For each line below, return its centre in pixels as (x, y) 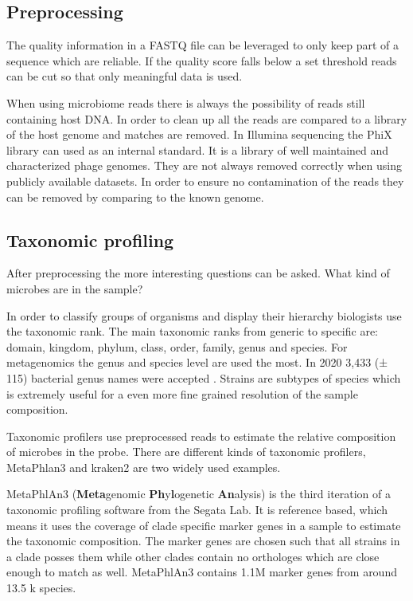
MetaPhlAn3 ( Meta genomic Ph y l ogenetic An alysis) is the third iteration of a (199, 494)
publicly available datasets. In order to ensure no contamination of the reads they (205, 181)
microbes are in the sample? (75, 288)
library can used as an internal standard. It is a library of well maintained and (198, 149)
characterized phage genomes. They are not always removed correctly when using (205, 165)
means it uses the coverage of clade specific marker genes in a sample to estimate (204, 525)
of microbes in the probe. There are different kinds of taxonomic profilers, (186, 452)
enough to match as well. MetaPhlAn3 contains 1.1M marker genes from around (202, 572)
